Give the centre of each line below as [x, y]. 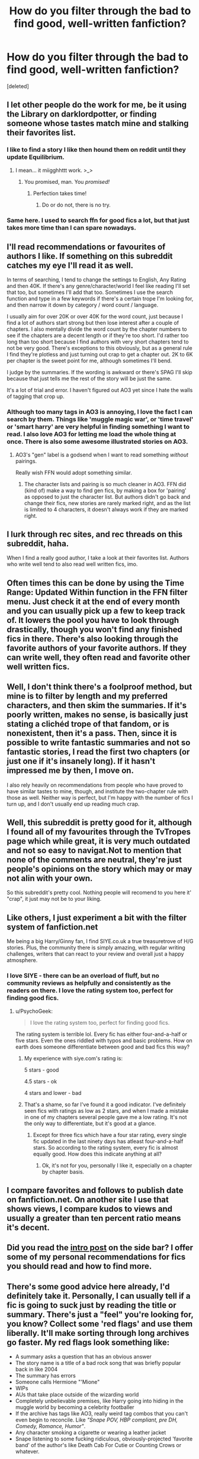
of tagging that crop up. [36, 396]
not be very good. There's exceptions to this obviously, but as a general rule [99, 348]
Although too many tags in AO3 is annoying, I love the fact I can [99, 412]
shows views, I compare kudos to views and [89, 1209]
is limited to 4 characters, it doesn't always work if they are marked [106, 509]
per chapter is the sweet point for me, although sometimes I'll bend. [89, 361]
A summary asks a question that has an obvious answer [83, 1357]
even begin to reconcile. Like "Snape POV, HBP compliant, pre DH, [97, 1420]
